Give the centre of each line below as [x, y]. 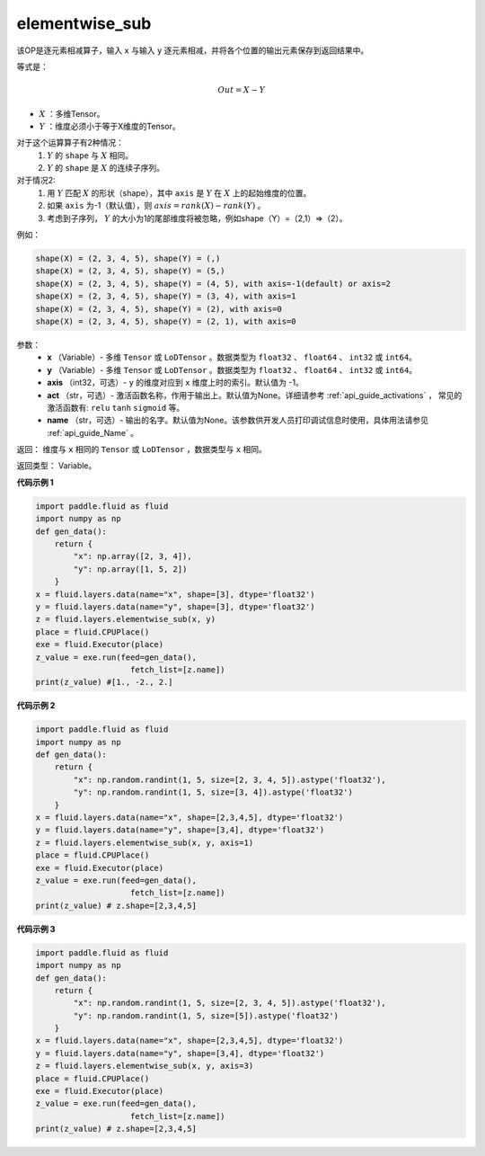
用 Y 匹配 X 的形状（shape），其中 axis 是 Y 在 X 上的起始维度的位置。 [179, 192]
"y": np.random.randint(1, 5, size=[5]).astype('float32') [206, 1015]
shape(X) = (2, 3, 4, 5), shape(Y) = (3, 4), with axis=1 [166, 296]
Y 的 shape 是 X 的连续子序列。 [106, 168]
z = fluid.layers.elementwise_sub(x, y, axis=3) [145, 1066]
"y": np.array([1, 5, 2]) [130, 569]
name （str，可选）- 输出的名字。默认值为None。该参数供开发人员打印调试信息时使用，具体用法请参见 [238, 420]
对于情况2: [36, 181]
